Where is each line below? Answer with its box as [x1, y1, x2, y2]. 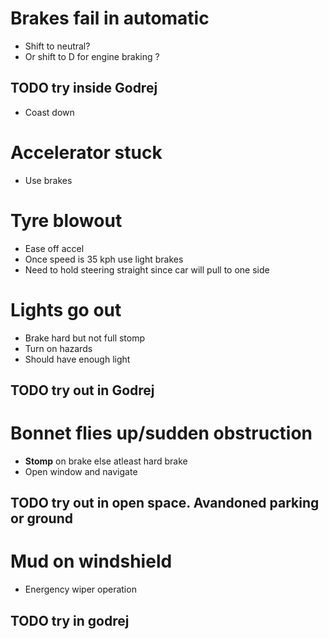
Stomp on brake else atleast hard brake [24, 455, 188, 467]
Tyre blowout [10, 209, 123, 232]
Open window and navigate [24, 465, 138, 477]
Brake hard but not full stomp [24, 332, 146, 344]
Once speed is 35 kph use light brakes [24, 253, 184, 265]
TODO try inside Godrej [10, 80, 158, 97]
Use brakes [24, 174, 73, 186]
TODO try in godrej [10, 612, 130, 629]
